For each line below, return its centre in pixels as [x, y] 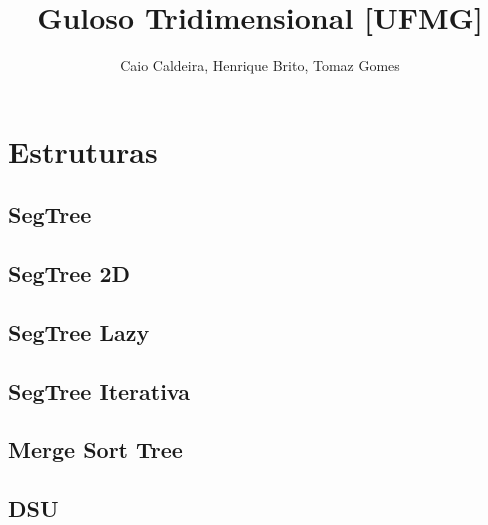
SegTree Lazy [79, 331]
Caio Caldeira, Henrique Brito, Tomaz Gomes [260, 65]
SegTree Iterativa [99, 390]
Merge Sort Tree [95, 449]
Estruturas [83, 150]
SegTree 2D [69, 273]
